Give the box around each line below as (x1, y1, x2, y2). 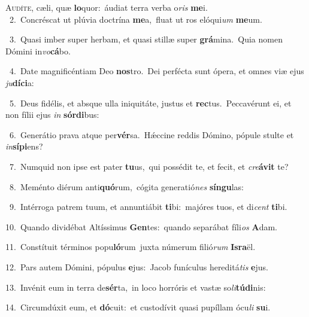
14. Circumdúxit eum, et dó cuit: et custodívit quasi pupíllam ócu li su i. (5, 301, 271, 313)
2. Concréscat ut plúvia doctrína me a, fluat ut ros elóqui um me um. (9, 13, 262, 25)
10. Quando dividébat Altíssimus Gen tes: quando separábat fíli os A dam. (5, 220, 277, 233)
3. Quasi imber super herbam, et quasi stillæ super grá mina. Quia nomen (9, 33, 283, 45)
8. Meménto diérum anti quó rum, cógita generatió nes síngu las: (9, 180, 244, 193)
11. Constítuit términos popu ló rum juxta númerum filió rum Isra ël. (5, 240, 256, 253)
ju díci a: (5, 76, 34, 89)
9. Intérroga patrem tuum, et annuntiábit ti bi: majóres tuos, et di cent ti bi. (9, 200, 287, 213)
